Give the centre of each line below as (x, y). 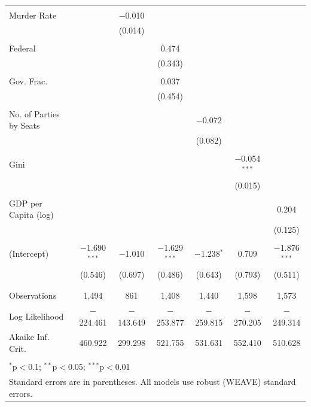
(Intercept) (29, 253)
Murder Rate (33, 15)
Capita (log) (31, 215)
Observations (33, 295)
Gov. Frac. (28, 81)
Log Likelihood (36, 316)
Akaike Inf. (29, 337)
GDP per (26, 203)
